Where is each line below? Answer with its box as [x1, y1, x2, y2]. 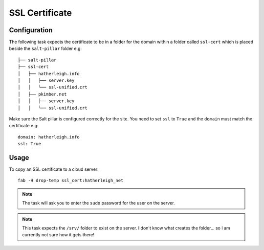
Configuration [9, 26, 53, 34]
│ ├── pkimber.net [18, 91, 67, 97]
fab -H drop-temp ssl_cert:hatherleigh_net [18, 178, 124, 183]
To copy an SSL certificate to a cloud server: [9, 166, 99, 172]
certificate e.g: [9, 123, 39, 129]
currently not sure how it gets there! [22, 232, 95, 238]
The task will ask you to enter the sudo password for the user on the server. [22, 200, 175, 206]
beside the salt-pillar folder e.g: [9, 45, 82, 51]
